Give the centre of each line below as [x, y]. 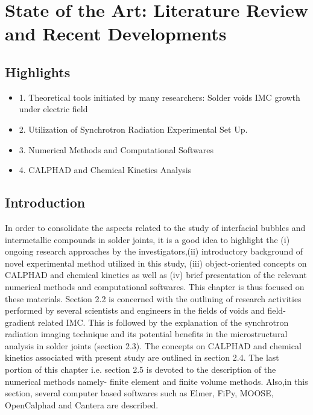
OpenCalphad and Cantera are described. [82, 404]
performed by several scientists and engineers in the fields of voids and [135, 310]
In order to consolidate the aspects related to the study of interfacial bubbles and [155, 227]
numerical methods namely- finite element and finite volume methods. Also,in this [156, 381]
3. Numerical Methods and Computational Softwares [116, 149]
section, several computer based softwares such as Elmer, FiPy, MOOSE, [139, 393]
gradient [20, 322]
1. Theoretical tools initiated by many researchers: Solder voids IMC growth [160, 97]
